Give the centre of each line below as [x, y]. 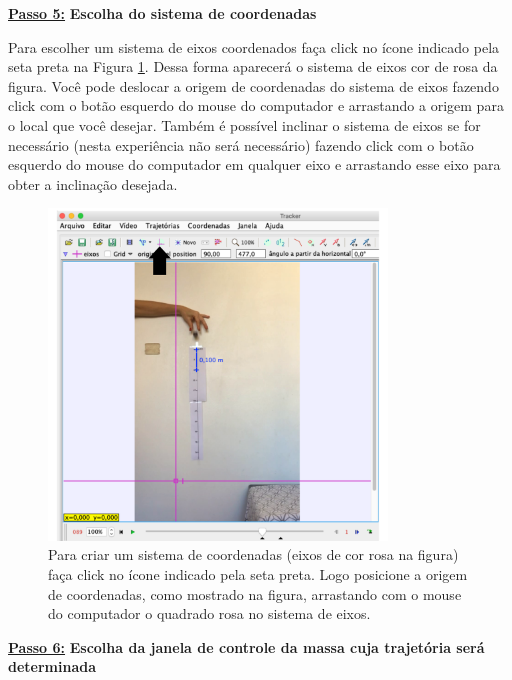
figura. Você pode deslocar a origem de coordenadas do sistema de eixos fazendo [253, 85]
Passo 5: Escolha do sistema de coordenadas [162, 13]
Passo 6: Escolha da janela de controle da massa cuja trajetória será [246, 646]
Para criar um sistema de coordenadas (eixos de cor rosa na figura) [253, 554]
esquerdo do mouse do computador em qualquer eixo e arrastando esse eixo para [254, 164]
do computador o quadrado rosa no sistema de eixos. [209, 613]
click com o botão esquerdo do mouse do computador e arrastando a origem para [256, 105]
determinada [52, 666]
